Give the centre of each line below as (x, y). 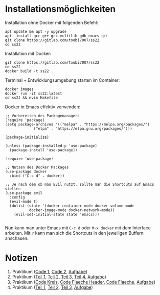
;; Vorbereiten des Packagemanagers (42, 116)
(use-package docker (26, 172)
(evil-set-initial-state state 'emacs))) (57, 214)
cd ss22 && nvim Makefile (31, 98)
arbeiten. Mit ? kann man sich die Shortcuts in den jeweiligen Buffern (74, 233)
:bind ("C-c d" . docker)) (37, 176)
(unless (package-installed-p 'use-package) (51, 146)
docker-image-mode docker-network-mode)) (72, 210)
